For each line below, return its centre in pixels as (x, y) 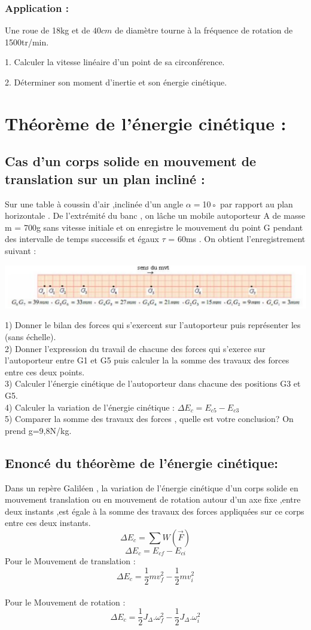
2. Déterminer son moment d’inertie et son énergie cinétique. (116, 82)
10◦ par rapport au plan (248, 204)
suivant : (21, 250)
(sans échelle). (31, 337)
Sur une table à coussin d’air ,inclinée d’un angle (94, 204)
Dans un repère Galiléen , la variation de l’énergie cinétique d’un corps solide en (152, 487)
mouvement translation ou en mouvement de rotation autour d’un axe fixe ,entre (153, 499)
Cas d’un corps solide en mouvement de (131, 161)
